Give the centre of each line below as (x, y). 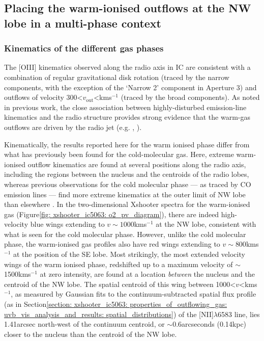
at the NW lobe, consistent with (206, 224)
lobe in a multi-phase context (83, 23)
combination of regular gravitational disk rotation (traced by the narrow (117, 77)
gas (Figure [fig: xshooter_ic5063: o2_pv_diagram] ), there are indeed (112, 214)
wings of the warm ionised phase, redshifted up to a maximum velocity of (119, 264)
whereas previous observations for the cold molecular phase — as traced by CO (128, 184)
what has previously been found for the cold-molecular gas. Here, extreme (119, 154)
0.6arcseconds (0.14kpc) (210, 324)
